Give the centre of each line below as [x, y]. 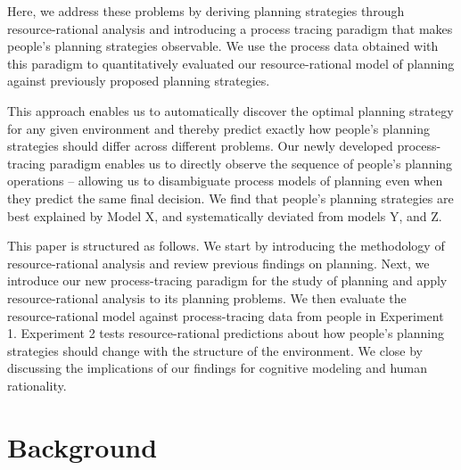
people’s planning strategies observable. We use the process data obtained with [223, 46]
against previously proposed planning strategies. [139, 81]
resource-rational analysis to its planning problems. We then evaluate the [207, 297]
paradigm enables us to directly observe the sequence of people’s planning [251, 163]
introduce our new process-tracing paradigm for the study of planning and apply [227, 280]
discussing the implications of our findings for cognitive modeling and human [218, 368]
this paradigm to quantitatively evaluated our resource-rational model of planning [231, 63]
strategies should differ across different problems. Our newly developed [200, 146]
